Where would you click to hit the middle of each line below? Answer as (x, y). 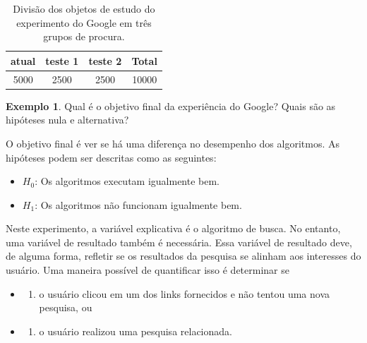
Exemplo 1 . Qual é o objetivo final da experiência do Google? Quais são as (171, 106)
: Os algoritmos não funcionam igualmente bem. (138, 204)
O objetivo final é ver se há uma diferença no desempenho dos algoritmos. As (173, 143)
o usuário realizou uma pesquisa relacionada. (136, 331)
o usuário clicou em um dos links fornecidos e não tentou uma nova (185, 293)
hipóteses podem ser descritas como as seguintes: (111, 157)
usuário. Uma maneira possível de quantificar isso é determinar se (148, 270)
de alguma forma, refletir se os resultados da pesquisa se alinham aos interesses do (183, 256)
